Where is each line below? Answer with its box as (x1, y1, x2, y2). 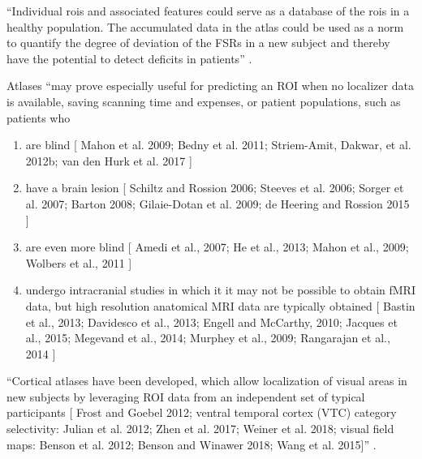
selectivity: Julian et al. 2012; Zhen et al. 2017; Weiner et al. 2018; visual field (6, 420, 394, 437)
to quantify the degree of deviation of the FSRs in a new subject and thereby (6, 34, 390, 51)
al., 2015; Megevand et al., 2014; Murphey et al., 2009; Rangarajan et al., (25, 329, 390, 346)
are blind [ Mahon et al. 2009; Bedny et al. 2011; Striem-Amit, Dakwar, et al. (25, 136, 411, 153)
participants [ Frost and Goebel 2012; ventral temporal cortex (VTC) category (6, 404, 397, 421)
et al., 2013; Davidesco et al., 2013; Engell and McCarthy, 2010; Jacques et (25, 313, 398, 330)
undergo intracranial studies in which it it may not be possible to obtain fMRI (25, 281, 416, 298)
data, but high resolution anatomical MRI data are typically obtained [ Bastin (25, 297, 416, 314)
